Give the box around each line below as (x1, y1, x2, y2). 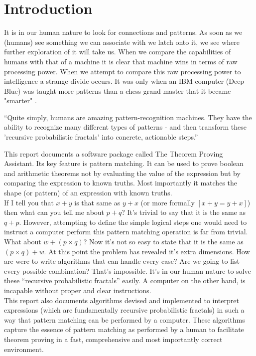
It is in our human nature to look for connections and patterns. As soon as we (4, 27, 243, 37)
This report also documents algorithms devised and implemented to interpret (4, 295, 239, 305)
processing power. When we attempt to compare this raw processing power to (4, 66, 241, 76)
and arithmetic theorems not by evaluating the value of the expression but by (4, 168, 241, 178)
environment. (4, 344, 44, 354)
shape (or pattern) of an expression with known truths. (4, 187, 172, 198)
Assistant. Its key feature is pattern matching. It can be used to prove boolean (4, 158, 244, 169)
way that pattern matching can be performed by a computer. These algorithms (4, 314, 245, 325)
